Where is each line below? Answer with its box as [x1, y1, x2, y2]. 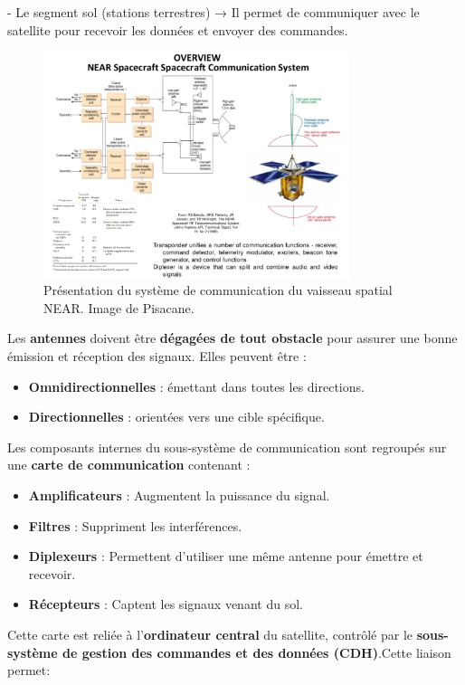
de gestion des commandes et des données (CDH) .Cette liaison [62, 642, 451, 661]
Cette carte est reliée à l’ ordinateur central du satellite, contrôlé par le [7, 624, 413, 643]
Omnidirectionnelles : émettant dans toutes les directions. [28, 376, 365, 395]
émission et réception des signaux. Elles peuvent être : [7, 346, 307, 365]
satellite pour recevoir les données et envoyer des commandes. [7, 20, 348, 39]
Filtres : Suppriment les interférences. [28, 516, 242, 535]
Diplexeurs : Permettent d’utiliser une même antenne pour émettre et [28, 547, 423, 566]
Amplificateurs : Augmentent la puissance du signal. [28, 485, 330, 504]
